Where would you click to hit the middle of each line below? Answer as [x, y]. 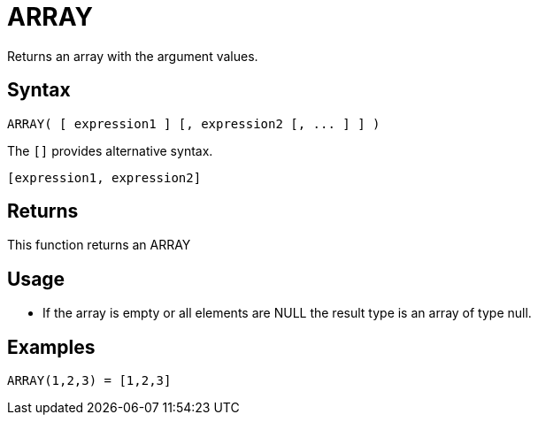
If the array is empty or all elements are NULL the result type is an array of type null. [287, 313]
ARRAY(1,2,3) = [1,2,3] [89, 381]
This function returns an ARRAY [99, 245]
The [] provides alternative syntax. [110, 150]
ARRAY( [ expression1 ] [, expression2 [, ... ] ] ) [194, 123]
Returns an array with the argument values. [133, 56]
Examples [51, 347]
